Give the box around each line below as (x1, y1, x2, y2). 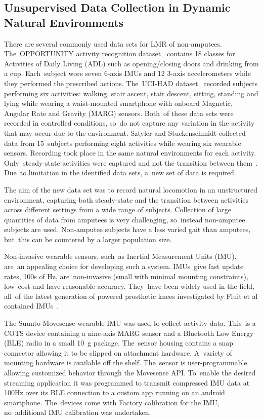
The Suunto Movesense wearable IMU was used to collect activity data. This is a (4, 318, 256, 328)
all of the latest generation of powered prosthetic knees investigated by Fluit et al (4, 290, 258, 301)
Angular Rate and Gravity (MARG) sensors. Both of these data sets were (4, 107, 234, 118)
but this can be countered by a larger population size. (4, 234, 172, 244)
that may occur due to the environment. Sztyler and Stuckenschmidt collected (4, 127, 246, 138)
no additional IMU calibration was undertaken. (4, 407, 151, 417)
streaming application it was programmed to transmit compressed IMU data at (4, 377, 250, 388)
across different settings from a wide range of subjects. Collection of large (4, 204, 232, 215)
